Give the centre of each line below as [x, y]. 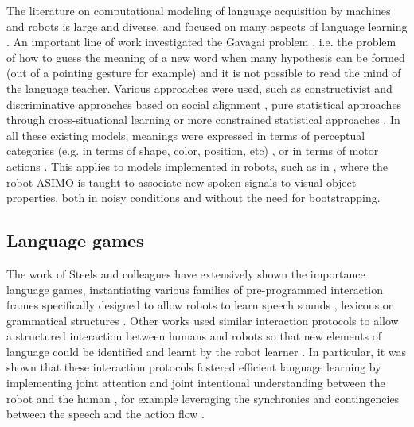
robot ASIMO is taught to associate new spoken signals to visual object [182, 182]
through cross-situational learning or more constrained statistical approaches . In [203, 120]
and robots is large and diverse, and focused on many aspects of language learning [207, 26]
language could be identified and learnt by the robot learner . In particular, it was [207, 351]
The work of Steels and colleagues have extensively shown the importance [186, 273]
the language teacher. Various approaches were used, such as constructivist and [199, 88]
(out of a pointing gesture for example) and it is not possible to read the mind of [204, 73]
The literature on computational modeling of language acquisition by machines [199, 10]
